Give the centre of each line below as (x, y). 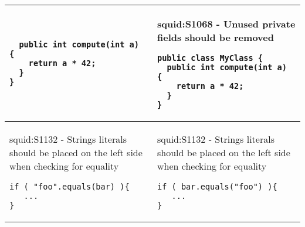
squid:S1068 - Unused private (226, 24)
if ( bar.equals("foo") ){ (217, 187)
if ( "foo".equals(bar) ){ (70, 187)
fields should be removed (216, 37)
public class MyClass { (210, 58)
